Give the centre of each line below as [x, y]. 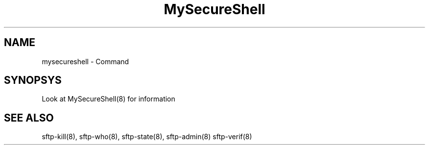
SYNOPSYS [33, 80]
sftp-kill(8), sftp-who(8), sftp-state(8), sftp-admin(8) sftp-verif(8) [147, 137]
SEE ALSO [29, 118]
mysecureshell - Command [85, 61]
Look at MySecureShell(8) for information [108, 99]
